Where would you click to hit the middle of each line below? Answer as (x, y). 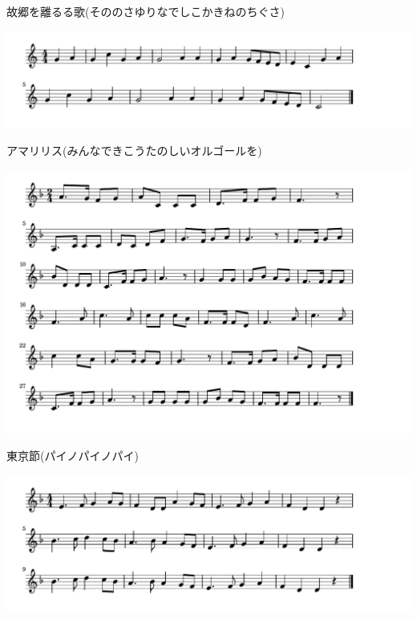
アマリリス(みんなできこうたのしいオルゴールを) (134, 151)
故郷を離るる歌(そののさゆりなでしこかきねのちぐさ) (146, 11)
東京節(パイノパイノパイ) (73, 456)
